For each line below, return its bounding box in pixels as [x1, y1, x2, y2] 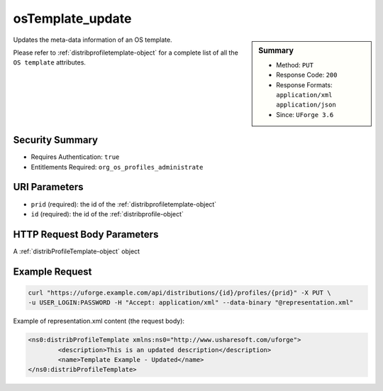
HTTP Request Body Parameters [13, 228, 159, 241]
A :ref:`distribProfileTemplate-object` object [13, 247, 140, 255]
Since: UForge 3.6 [276, 110, 334, 119]
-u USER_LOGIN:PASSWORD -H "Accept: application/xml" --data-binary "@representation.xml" [28, 299, 354, 307]
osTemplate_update [13, 11, 132, 26]
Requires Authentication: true [30, 153, 120, 161]
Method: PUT [276, 60, 313, 69]
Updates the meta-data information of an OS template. [13, 35, 173, 44]
